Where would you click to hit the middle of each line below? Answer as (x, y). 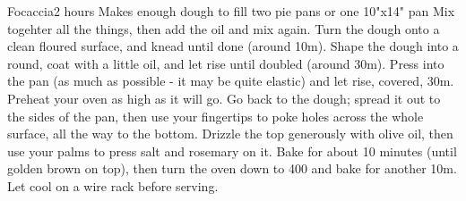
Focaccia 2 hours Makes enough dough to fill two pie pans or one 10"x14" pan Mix (231, 11)
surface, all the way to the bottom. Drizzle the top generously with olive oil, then (230, 134)
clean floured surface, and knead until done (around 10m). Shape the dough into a (233, 46)
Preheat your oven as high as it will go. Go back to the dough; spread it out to (224, 98)
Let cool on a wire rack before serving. (113, 185)
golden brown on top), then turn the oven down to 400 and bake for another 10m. (232, 168)
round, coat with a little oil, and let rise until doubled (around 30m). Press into (226, 63)
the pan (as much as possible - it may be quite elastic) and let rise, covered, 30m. (231, 81)
